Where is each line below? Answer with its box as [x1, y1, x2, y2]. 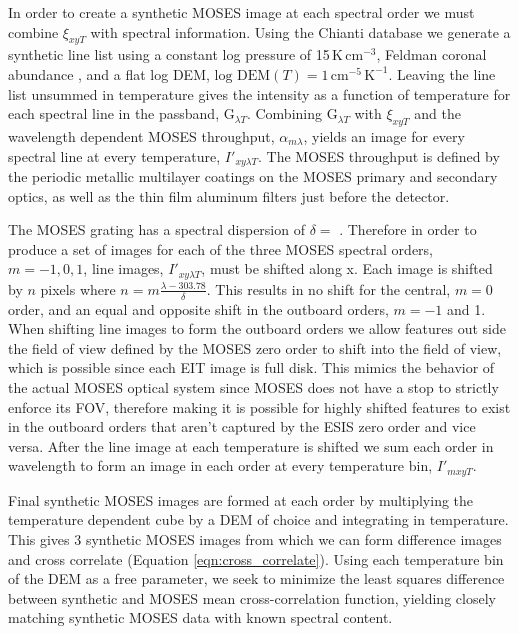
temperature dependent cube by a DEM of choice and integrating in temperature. [8, 509, 509, 530]
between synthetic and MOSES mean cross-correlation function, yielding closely [8, 587, 496, 608]
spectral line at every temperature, [8, 145, 221, 166]
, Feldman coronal [376, 44, 487, 65]
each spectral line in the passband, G [8, 103, 235, 124]
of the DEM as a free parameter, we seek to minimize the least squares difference [8, 568, 505, 589]
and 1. [447, 298, 486, 319]
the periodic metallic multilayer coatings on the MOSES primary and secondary [8, 166, 498, 187]
